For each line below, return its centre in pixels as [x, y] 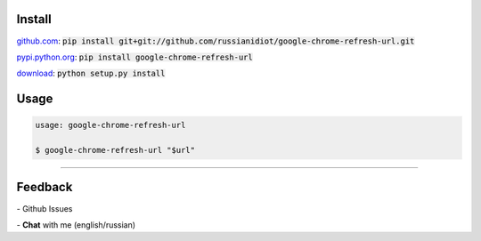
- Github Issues [45, 208]
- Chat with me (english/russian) [76, 225]
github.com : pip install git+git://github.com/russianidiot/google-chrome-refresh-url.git [216, 41]
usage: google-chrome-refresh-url [110, 125]
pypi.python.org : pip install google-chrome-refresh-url [135, 57]
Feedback [45, 187]
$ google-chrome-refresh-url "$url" [115, 150]
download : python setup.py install [91, 73]
